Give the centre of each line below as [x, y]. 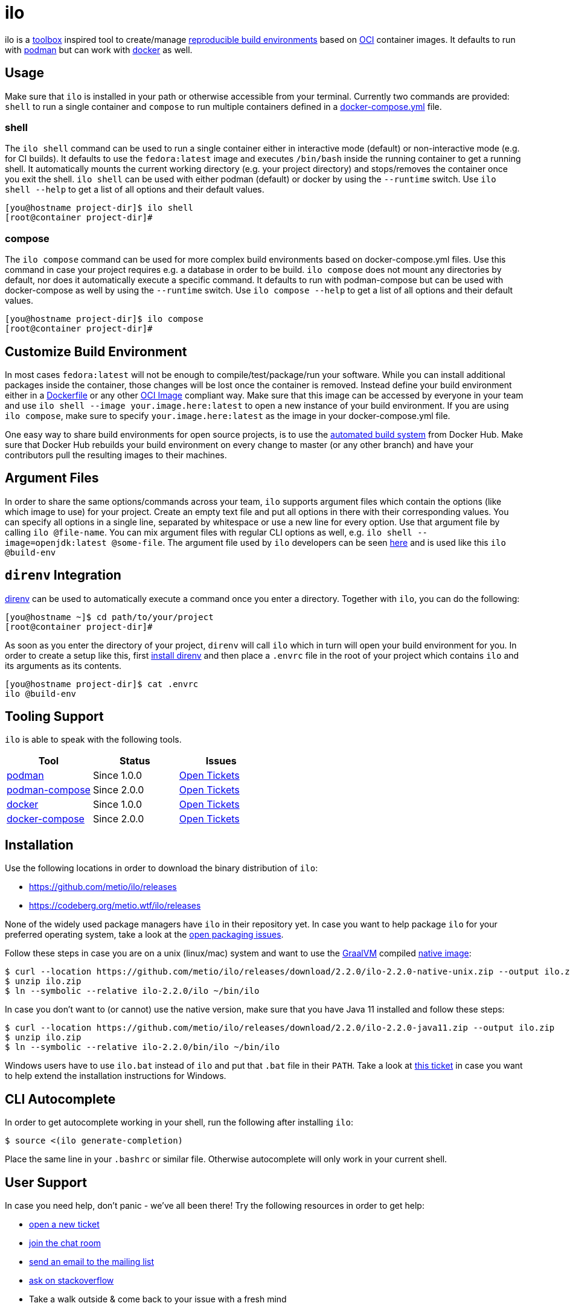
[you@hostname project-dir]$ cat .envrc [102, 684]
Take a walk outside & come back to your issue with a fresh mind [158, 1299]
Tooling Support [54, 717]
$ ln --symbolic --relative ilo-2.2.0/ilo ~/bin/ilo [132, 991]
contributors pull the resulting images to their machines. [116, 455]
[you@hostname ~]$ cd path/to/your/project [109, 617]
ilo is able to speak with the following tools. [93, 740]
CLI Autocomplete [60, 1099]
